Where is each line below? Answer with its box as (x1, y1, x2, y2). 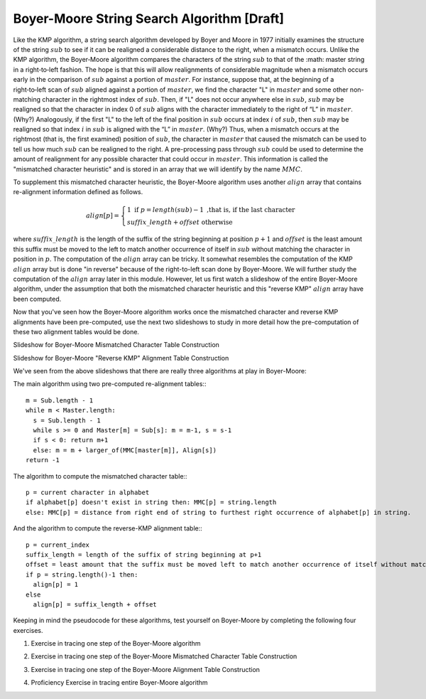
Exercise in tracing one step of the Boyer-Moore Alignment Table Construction (31, 665, 261, 673)
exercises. (13, 626, 43, 634)
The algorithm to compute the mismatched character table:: (13, 471, 187, 480)
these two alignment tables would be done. (13, 327, 140, 336)
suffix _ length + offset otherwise (126, 218, 233, 226)
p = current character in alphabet (26, 488, 150, 496)
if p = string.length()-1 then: (26, 570, 138, 579)
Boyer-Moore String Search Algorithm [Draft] (13, 11, 284, 26)
